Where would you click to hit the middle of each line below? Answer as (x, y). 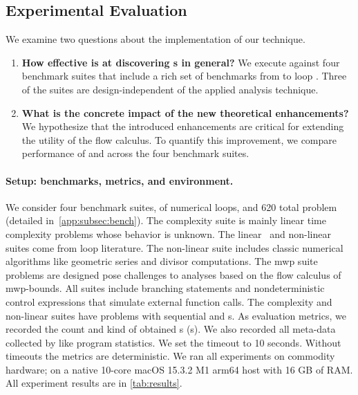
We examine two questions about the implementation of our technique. (156, 39)
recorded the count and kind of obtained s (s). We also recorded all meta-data (171, 329)
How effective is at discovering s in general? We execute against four (181, 62)
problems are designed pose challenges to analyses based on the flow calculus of (173, 274)
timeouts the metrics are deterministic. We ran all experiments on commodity (170, 356)
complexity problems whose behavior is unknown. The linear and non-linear (169, 233)
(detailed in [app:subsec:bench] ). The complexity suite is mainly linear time (166, 220)
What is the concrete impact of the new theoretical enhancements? (185, 112)
